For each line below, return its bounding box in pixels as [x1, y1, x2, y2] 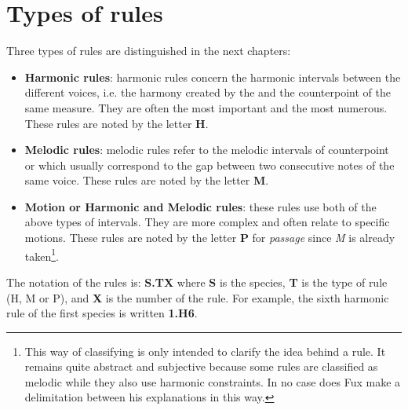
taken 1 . [24, 245, 59, 264]
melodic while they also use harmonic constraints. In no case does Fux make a [24, 373, 401, 390]
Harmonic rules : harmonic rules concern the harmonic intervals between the [24, 68, 401, 85]
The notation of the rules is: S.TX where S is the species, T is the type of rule [6, 273, 388, 290]
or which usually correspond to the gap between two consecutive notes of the [24, 156, 395, 173]
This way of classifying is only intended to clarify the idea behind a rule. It [24, 342, 386, 359]
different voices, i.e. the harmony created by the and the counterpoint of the [24, 84, 391, 101]
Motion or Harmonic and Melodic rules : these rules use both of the [24, 198, 377, 214]
